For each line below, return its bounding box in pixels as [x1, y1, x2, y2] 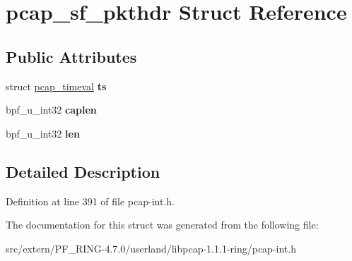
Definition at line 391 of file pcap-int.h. [6, 193, 175, 208]
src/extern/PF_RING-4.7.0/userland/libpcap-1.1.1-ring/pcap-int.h [6, 241, 296, 255]
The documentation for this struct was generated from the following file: [6, 217, 319, 232]
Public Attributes [6, 45, 137, 67]
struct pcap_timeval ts [6, 78, 107, 93]
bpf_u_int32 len [6, 126, 80, 140]
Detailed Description [6, 160, 160, 182]
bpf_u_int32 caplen [6, 102, 97, 117]
